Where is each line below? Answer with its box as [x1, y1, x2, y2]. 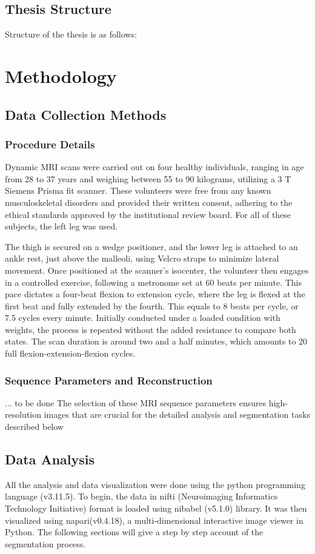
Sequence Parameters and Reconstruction [5, 372, 213, 387]
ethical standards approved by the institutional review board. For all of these [5, 208, 291, 220]
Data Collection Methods [5, 105, 167, 124]
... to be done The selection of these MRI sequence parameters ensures [5, 396, 267, 409]
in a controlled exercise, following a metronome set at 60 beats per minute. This [5, 275, 302, 288]
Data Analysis [5, 450, 95, 469]
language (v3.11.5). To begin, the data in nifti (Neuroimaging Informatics [5, 490, 278, 503]
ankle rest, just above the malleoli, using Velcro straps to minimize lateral [5, 252, 279, 265]
